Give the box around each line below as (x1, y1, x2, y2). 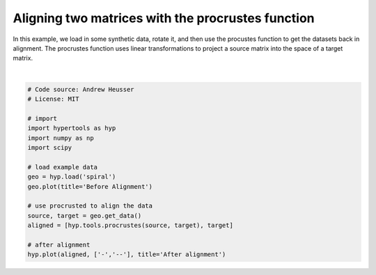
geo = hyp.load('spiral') (27, 173, 116, 181)
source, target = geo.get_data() (27, 212, 142, 219)
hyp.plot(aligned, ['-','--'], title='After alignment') (27, 251, 226, 258)
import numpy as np (27, 134, 94, 142)
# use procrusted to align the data (27, 202, 153, 210)
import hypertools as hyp (27, 124, 116, 132)
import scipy (27, 144, 72, 152)
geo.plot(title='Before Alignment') (27, 183, 153, 190)
